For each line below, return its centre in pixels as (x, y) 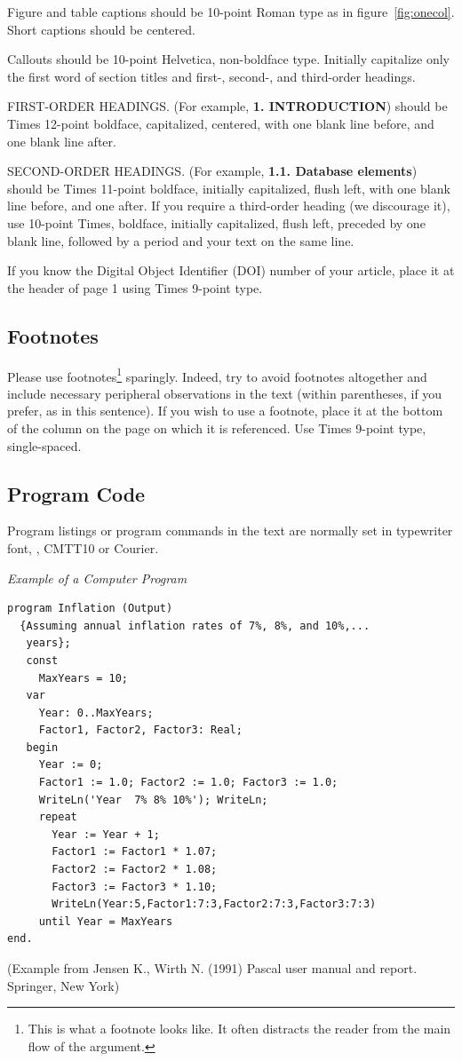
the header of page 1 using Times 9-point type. (135, 287)
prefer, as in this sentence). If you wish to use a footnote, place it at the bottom (225, 411)
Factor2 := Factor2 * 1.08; (135, 870)
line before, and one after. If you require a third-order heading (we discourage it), (229, 206)
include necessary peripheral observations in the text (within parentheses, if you (225, 393)
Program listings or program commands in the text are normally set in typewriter (230, 530)
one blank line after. (62, 141)
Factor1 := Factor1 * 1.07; (135, 852)
